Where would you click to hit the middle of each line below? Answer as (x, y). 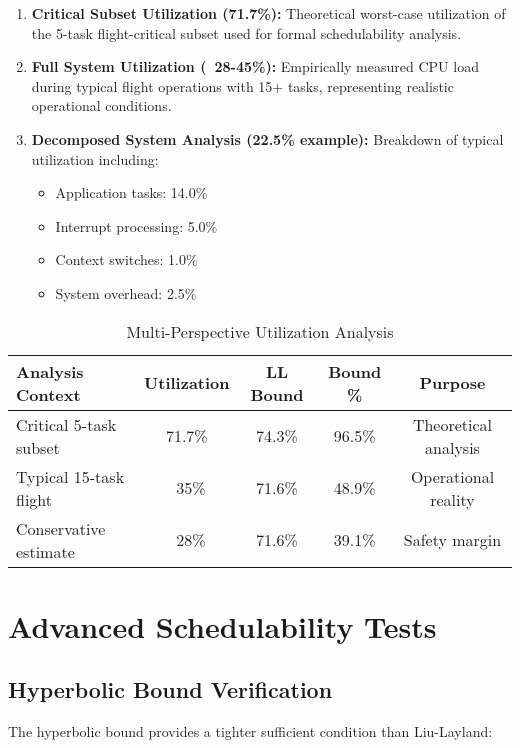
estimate (45, 551)
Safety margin (452, 540)
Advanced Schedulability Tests (222, 625)
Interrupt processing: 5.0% (136, 225)
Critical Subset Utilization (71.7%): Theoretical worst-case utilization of (268, 13)
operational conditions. (101, 105)
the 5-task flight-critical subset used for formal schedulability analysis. (246, 32)
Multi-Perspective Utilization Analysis (260, 331)
